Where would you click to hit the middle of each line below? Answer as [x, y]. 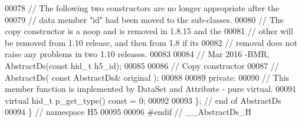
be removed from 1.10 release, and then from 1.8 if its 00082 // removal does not [151, 42]
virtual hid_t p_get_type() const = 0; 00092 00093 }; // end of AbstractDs [143, 100]
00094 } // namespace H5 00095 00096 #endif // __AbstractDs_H [128, 112]
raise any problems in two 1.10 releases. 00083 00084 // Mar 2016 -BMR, [137, 54]
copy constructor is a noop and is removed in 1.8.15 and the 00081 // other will [149, 31]
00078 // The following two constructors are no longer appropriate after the [142, 8]
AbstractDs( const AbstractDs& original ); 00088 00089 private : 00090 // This [147, 77]
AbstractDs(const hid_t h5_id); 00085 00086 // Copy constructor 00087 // [142, 65]
